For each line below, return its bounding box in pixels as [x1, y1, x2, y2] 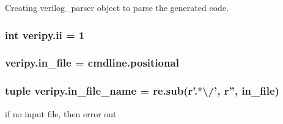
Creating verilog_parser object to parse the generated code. [5, 1, 229, 13]
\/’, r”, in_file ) [202, 83, 279, 98]
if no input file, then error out [5, 107, 117, 120]
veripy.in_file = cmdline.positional [5, 55, 179, 70]
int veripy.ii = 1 [5, 27, 85, 42]
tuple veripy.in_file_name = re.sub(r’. [5, 83, 198, 98]
